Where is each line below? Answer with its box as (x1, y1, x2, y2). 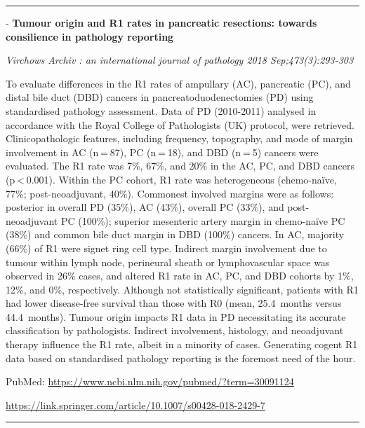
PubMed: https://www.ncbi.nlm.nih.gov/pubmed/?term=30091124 (6, 374, 294, 389)
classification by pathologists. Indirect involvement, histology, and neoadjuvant (6, 323, 344, 338)
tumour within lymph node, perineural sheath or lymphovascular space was (6, 254, 330, 269)
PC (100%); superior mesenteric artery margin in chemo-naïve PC (60, 213, 345, 228)
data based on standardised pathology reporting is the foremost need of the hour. (6, 350, 356, 365)
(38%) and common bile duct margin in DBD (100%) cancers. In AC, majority (6, 227, 345, 242)
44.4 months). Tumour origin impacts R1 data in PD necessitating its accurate (6, 309, 346, 324)
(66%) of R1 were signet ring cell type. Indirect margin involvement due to (6, 240, 327, 255)
